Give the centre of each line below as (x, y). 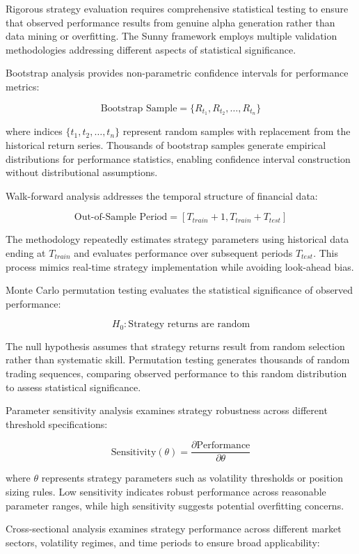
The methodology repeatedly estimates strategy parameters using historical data (177, 239)
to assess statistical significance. (73, 387)
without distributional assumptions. (82, 172)
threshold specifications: (57, 424)
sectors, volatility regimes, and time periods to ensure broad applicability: (163, 542)
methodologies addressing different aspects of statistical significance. (151, 49)
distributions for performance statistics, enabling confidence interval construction (178, 158)
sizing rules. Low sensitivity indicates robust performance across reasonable (166, 492)
